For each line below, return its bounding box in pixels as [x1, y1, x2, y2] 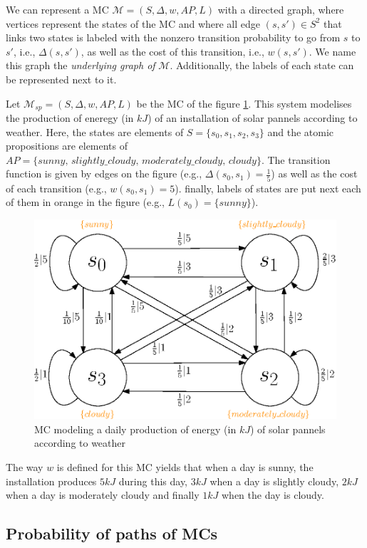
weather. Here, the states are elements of [6, 124, 184, 139]
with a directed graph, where [217, 2, 344, 16]
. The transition [261, 152, 331, 167]
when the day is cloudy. [221, 487, 324, 502]
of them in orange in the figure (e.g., [6, 195, 165, 210]
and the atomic [267, 124, 334, 139]
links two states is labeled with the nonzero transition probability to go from [6, 30, 341, 45]
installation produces [6, 473, 97, 488]
